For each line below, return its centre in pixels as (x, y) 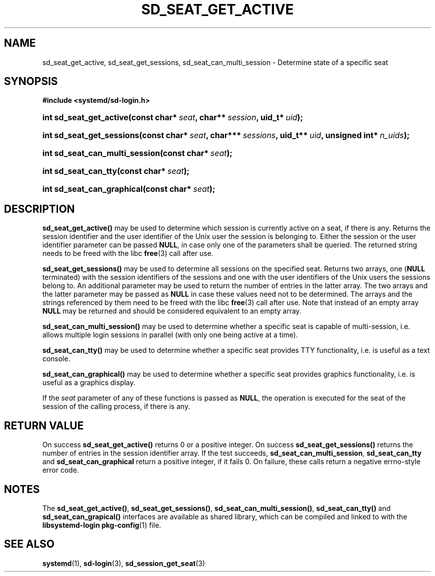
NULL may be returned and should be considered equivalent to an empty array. (172, 311)
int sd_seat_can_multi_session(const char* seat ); (138, 153)
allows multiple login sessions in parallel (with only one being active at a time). (170, 335)
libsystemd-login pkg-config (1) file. (102, 525)
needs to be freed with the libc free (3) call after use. (128, 253)
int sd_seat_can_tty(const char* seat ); (116, 171)
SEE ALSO (29, 544)
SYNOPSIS (31, 82)
